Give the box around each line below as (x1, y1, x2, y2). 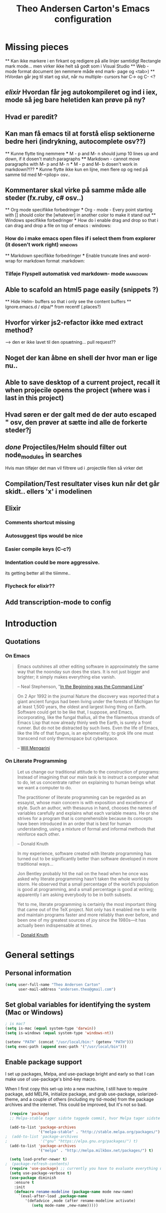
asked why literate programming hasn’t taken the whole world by (17, 876, 149, 882)
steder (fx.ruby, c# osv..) (5, 193, 84, 202)
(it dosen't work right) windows (5, 241, 78, 248)
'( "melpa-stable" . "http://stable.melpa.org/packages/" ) (38, 1130, 161, 1135)
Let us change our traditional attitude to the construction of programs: (17, 768, 160, 774)
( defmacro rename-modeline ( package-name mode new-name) (14, 1189, 134, 1194)
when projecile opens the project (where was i (5, 385, 150, 394)
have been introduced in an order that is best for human (17, 821, 131, 827)
